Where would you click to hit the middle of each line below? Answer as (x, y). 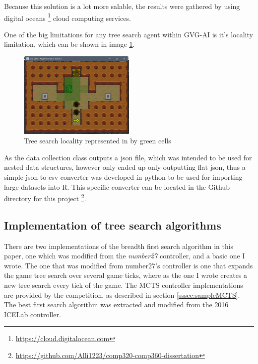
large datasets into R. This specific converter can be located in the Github (117, 186)
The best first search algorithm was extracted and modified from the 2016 (116, 304)
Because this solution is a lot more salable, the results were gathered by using (122, 6)
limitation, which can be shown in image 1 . (69, 44)
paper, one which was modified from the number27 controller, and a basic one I (125, 256)
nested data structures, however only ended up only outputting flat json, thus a (125, 167)
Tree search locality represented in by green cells (97, 141)
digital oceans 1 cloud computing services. (67, 17)
